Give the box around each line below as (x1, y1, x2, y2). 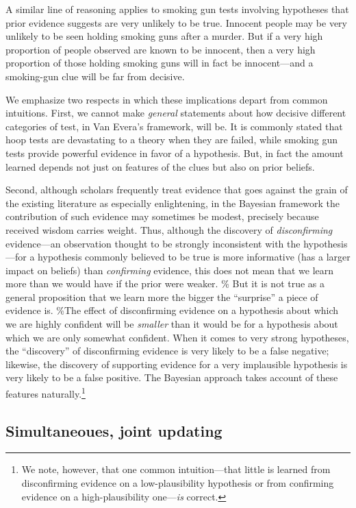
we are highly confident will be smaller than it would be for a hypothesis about (5, 317, 338, 331)
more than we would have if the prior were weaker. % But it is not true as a (5, 276, 325, 291)
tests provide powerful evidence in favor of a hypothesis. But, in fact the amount (5, 145, 344, 160)
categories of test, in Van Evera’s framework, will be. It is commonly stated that (5, 119, 343, 133)
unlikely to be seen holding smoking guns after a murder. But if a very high (5, 29, 323, 43)
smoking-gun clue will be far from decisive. (5, 69, 185, 83)
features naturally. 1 (5, 385, 86, 400)
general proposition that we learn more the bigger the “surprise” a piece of (5, 289, 318, 304)
